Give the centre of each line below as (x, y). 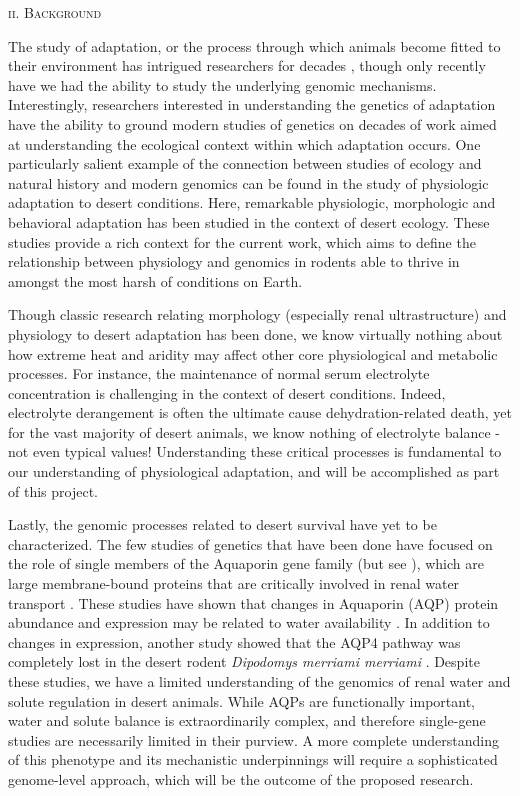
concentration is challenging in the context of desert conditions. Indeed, (227, 392)
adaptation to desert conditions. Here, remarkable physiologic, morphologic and (252, 202)
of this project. (53, 490)
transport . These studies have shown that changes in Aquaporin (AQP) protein (253, 602)
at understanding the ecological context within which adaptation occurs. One (244, 143)
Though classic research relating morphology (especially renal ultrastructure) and (257, 314)
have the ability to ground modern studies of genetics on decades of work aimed (252, 123)
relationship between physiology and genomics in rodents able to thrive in (234, 261)
